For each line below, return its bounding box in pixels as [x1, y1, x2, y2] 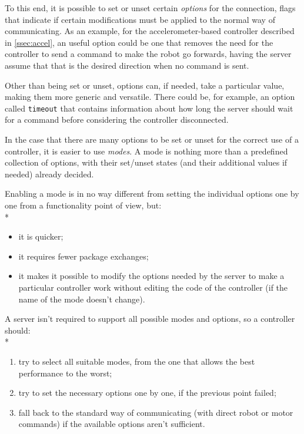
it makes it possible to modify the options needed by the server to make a [18, 270, 285, 282]
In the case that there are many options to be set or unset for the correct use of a [5, 133, 299, 145]
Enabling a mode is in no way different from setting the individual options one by [5, 187, 299, 200]
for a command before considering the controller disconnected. [5, 113, 229, 126]
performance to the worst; [18, 366, 112, 379]
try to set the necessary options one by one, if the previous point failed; [18, 386, 276, 399]
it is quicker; [18, 230, 64, 243]
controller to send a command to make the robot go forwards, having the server [5, 48, 292, 60]
